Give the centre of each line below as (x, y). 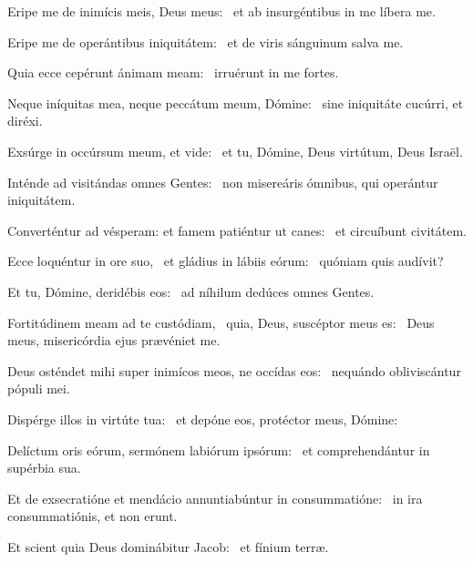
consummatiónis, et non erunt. (93, 516)
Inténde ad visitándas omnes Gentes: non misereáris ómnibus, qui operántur (223, 182)
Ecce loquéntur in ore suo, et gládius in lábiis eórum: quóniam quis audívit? (226, 261)
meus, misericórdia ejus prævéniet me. (114, 340)
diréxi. (25, 121)
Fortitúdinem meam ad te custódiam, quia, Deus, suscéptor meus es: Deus (221, 322)
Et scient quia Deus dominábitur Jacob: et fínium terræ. (168, 546)
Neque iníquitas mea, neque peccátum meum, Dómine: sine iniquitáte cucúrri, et (236, 102)
